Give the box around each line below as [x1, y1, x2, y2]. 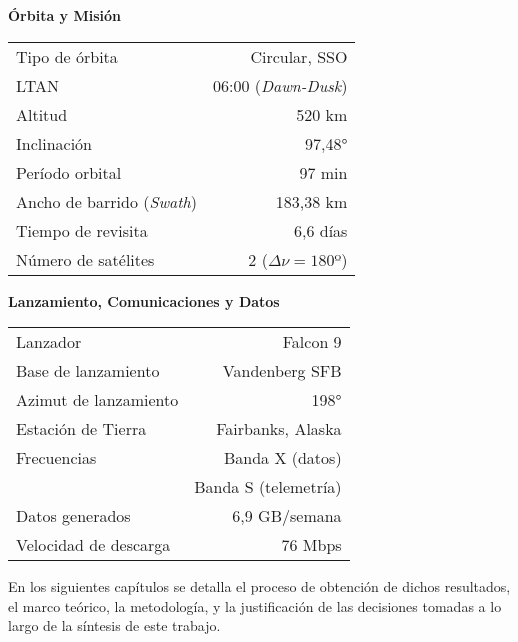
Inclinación [16, 131, 93, 155]
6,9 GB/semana [232, 504, 342, 528]
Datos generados [16, 504, 131, 528]
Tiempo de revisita [16, 218, 148, 242]
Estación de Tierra [16, 417, 147, 441]
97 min [299, 160, 348, 184]
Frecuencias [16, 446, 97, 470]
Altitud [16, 102, 68, 126]
